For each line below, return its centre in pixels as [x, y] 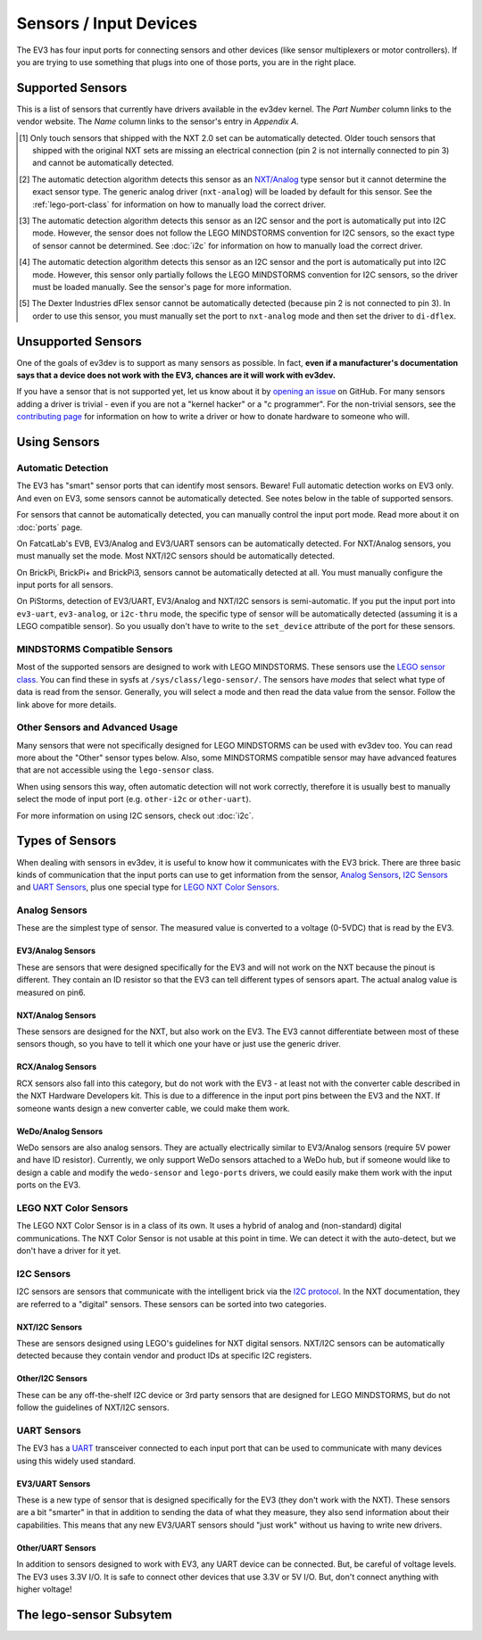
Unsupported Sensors [79, 341]
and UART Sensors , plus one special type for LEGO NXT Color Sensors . [148, 887]
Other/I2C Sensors [52, 1379]
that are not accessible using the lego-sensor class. [115, 770]
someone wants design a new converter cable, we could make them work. [153, 1108]
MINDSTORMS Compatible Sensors [95, 649]
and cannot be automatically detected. [103, 163]
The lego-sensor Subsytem [95, 1615]
